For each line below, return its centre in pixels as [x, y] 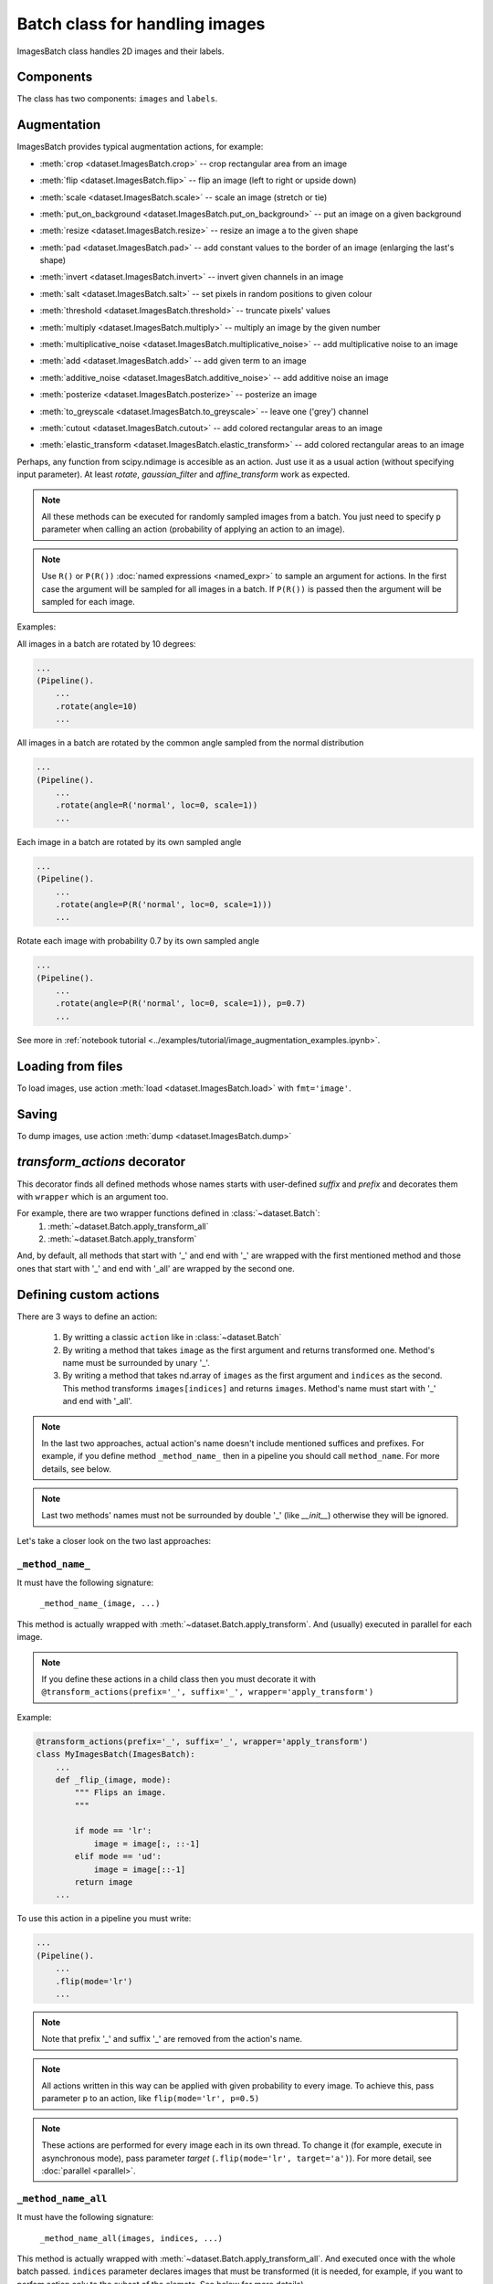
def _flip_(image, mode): [113, 1780]
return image [104, 1882]
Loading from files [70, 1066]
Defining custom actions [88, 1294]
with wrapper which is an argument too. [93, 1196]
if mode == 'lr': [113, 1831]
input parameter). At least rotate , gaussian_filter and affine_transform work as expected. [184, 474]
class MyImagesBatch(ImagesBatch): [115, 1755]
